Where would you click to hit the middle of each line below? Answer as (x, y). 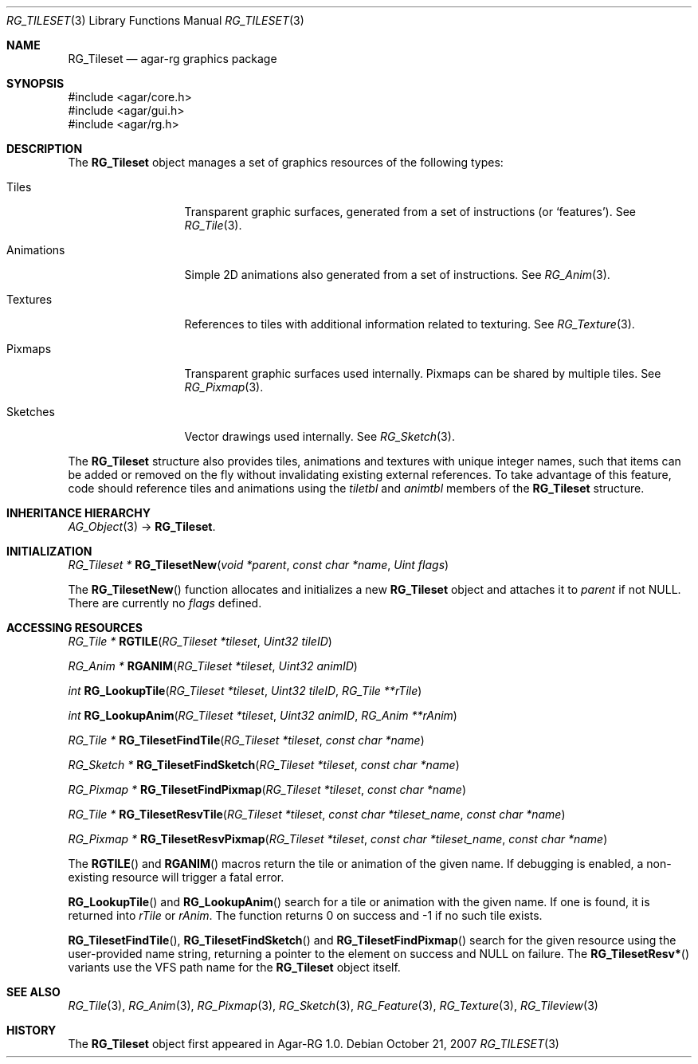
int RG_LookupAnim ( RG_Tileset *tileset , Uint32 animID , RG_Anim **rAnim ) (263, 715)
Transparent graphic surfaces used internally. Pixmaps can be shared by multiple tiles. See (423, 373)
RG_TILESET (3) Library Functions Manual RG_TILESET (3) (155, 20)
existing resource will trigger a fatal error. (176, 877)
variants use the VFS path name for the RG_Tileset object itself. (234, 967)
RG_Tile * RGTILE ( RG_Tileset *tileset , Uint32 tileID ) (200, 641)
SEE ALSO (33, 992)
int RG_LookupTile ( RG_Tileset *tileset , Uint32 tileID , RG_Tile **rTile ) (245, 691)
